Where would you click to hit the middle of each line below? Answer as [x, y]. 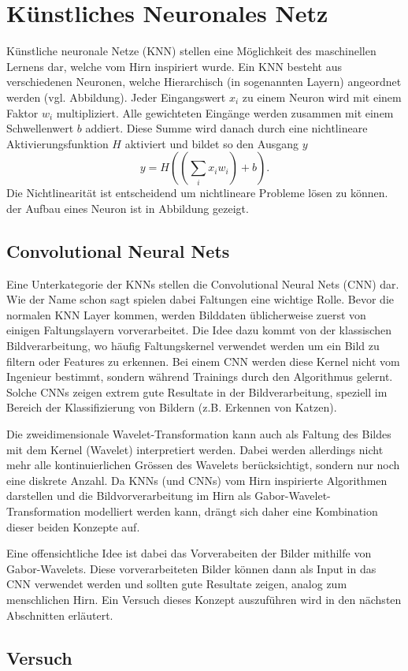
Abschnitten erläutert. [60, 615]
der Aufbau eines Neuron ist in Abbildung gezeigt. [128, 208]
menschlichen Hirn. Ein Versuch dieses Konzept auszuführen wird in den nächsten [204, 599]
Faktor [22, 112]
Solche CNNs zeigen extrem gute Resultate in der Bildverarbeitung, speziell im [197, 391]
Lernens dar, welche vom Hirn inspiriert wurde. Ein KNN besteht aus [174, 66]
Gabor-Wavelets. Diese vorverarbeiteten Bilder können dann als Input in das [191, 568]
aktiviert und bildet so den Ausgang [211, 143]
